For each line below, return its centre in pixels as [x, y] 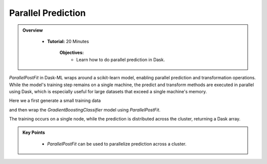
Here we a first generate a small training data [55, 101]
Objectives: [72, 53]
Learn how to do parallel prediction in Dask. [121, 59]
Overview [33, 30]
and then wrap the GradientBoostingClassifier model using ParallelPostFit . [85, 109]
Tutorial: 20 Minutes [68, 41]
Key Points [34, 133]
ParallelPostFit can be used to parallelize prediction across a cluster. [117, 144]
